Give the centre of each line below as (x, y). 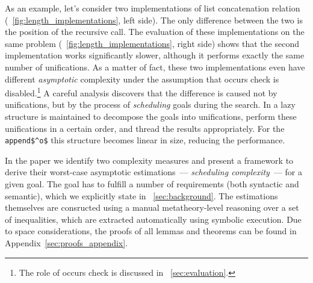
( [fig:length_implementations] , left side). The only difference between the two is (154, 20)
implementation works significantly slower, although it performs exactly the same (155, 55)
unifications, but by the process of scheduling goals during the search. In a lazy (150, 104)
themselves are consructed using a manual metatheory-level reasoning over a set (152, 207)
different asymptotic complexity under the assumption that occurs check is (142, 79)
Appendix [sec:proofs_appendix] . (67, 243)
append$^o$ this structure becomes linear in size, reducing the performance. (145, 140)
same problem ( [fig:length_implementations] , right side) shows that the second (152, 43)
